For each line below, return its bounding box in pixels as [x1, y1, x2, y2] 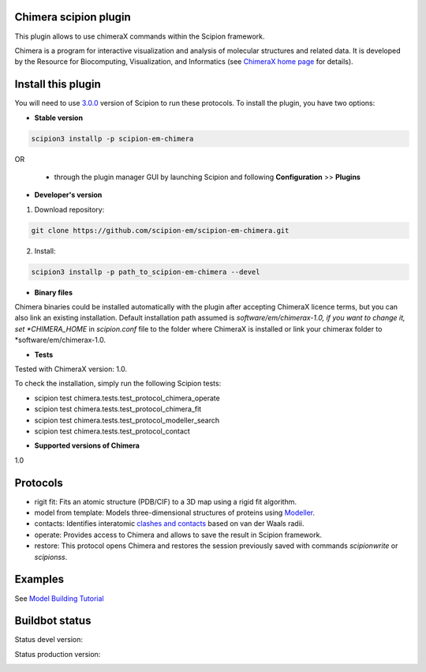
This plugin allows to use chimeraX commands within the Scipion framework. [14, 32, 265, 41]
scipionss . [34, 552, 68, 561]
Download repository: [34, 205, 105, 214]
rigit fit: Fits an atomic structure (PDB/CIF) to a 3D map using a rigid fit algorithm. [34, 497, 297, 506]
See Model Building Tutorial [14, 593, 104, 603]
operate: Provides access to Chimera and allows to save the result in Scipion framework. [34, 530, 323, 539]
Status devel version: [14, 635, 83, 644]
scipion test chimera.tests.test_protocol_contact [34, 426, 191, 436]
